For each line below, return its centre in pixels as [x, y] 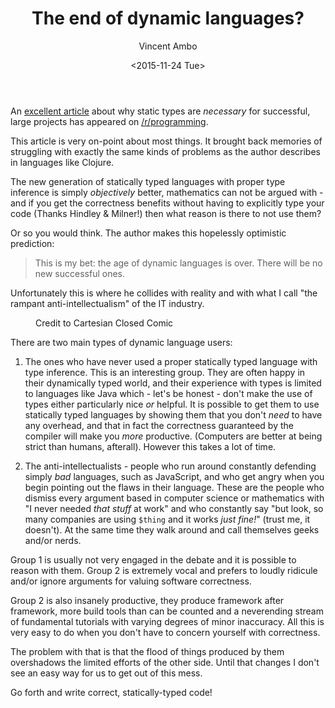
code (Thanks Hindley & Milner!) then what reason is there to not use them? [166, 213]
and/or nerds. [53, 540]
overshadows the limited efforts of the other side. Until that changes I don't [165, 662]
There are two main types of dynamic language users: [121, 342]
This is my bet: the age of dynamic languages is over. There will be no [178, 263]
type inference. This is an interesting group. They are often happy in [165, 372]
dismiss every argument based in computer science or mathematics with [174, 498]
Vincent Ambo [168, 46]
